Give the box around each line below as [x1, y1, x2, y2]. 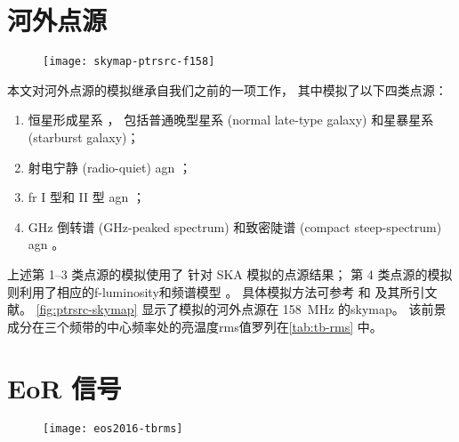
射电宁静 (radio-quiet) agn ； [28, 157, 192, 176]
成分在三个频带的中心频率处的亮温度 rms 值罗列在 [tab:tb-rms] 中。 [7, 317, 382, 335]
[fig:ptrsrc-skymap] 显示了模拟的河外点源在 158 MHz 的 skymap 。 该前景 [36, 300, 447, 318]
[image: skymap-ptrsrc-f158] [43, 55, 215, 68]
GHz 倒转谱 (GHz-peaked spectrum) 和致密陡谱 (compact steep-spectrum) [28, 217, 442, 236]
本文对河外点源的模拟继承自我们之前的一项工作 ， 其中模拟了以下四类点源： [7, 80, 447, 99]
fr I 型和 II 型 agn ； [28, 188, 145, 206]
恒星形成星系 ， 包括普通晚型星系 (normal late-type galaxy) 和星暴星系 [28, 110, 434, 129]
